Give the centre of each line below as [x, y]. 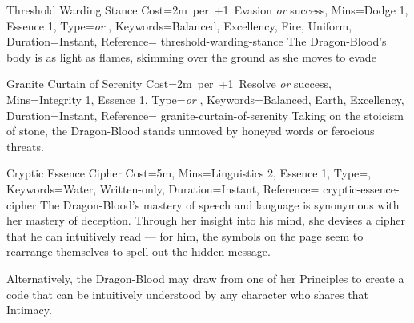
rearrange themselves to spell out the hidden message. [139, 251]
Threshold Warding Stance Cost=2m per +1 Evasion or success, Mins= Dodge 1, [207, 10]
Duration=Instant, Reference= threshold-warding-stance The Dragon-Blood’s [197, 41]
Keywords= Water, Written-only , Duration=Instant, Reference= [163, 188]
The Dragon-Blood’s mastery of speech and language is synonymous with [220, 204]
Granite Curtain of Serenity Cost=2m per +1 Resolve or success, [169, 84]
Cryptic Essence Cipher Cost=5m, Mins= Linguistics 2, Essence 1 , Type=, [189, 173]
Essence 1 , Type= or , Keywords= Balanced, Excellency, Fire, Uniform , [179, 25]
